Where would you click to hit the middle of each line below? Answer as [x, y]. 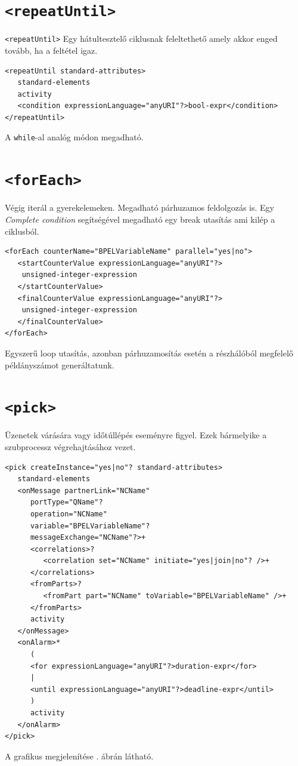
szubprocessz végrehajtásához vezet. [70, 446]
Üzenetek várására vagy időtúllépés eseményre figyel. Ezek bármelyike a [136, 435]
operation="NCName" [69, 514]
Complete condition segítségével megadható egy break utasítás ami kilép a [140, 219]
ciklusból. [22, 231]
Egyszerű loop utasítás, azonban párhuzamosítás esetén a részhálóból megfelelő [149, 353]
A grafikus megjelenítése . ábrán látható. [79, 756]
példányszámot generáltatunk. [60, 364]
